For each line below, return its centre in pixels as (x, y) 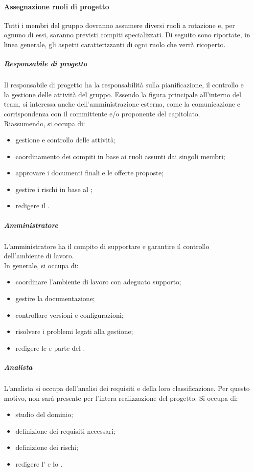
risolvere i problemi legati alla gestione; (74, 331)
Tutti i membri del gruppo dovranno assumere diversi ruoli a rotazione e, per (119, 25)
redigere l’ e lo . (39, 463)
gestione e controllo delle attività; (66, 140)
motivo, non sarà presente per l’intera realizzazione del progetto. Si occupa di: (121, 398)
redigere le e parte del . (50, 347)
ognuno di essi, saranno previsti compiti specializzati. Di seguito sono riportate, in (127, 35)
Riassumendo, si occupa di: (45, 123)
